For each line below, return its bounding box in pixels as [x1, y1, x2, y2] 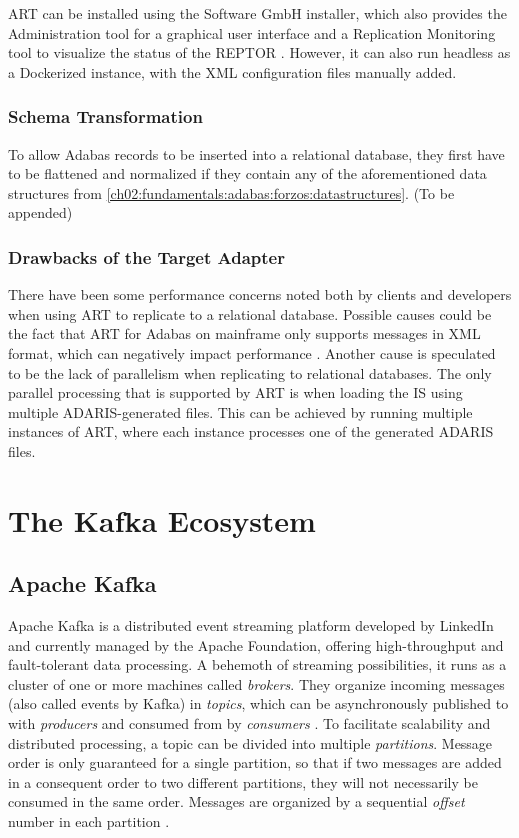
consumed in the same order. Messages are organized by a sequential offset [8, 791, 465, 812]
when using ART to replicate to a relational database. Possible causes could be [8, 303, 492, 324]
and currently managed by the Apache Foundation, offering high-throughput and [8, 634, 504, 655]
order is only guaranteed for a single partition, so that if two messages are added [8, 752, 502, 773]
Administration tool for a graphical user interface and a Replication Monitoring [8, 22, 496, 43]
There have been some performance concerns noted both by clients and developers [8, 284, 512, 305]
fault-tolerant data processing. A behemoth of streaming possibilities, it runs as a [8, 654, 507, 675]
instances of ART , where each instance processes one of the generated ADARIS [8, 421, 494, 442]
